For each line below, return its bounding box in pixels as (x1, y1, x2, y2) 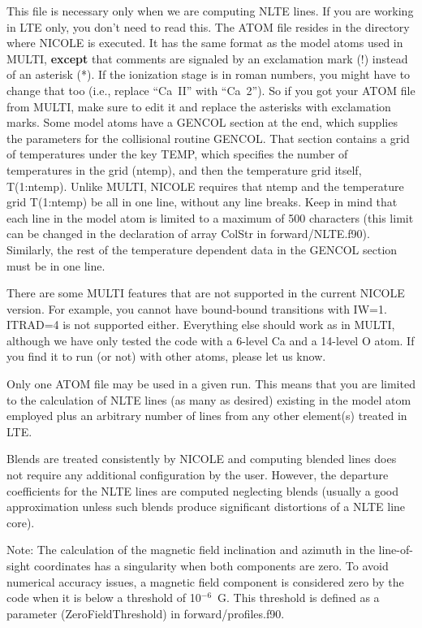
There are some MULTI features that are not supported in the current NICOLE (6, 284, 405, 301)
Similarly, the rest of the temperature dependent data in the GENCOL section (6, 240, 398, 258)
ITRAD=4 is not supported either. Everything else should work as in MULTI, (6, 316, 395, 333)
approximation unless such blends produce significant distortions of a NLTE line (6, 498, 406, 515)
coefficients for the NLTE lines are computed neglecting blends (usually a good (6, 482, 398, 499)
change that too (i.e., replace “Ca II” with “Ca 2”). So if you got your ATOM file (6, 81, 416, 98)
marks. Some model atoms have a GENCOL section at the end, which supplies (6, 114, 398, 131)
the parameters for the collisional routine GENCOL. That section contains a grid (6, 129, 410, 146)
